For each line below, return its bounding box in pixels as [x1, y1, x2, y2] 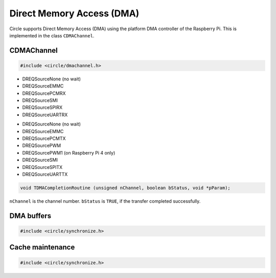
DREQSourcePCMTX [22, 136, 66, 142]
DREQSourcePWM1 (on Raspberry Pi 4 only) [22, 149, 116, 156]
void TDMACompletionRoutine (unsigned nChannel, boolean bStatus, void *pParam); [20, 185, 231, 190]
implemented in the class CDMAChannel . [9, 32, 95, 38]
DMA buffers [9, 211, 51, 220]
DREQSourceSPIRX [22, 104, 63, 111]
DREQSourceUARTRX [22, 112, 68, 118]
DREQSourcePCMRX [22, 90, 66, 96]
